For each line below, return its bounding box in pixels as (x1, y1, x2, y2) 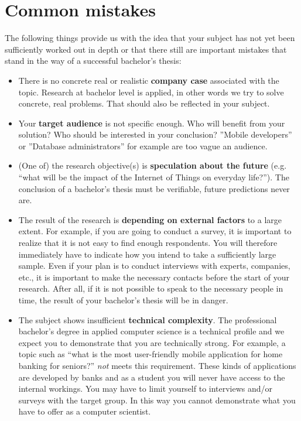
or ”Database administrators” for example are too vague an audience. (18, 139, 268, 152)
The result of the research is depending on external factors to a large (18, 213, 282, 225)
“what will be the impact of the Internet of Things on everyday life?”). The (18, 171, 289, 183)
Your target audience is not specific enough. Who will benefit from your (18, 117, 285, 129)
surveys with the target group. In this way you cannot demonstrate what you (18, 393, 296, 406)
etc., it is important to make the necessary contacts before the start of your (18, 271, 289, 283)
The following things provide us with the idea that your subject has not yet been (5, 32, 295, 44)
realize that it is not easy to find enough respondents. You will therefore (18, 237, 278, 249)
